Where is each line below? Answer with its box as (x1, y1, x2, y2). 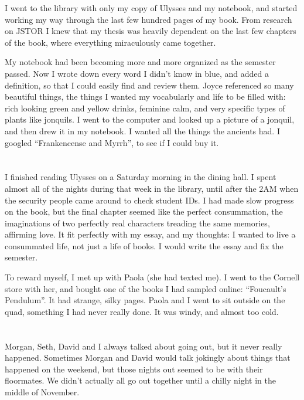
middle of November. (5, 386, 80, 398)
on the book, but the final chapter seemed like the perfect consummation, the (5, 205, 283, 218)
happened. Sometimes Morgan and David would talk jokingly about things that (5, 351, 291, 364)
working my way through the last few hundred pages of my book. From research (5, 13, 292, 25)
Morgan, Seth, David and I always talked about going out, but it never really (5, 340, 282, 352)
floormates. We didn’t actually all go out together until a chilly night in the (5, 374, 276, 387)
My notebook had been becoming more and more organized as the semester (5, 56, 276, 68)
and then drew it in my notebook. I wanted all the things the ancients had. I (5, 124, 280, 137)
